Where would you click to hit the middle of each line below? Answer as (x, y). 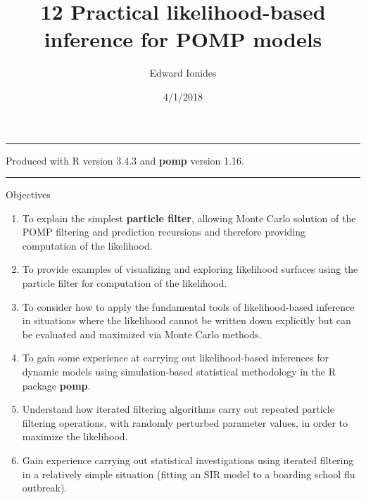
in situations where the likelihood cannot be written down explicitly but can (187, 320)
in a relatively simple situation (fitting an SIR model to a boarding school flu (189, 474)
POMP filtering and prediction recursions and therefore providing (164, 232)
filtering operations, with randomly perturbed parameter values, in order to (185, 422)
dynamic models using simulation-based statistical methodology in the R (179, 372)
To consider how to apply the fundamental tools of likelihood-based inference (188, 306)
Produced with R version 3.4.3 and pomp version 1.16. (125, 160)
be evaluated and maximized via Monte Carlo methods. (142, 334)
